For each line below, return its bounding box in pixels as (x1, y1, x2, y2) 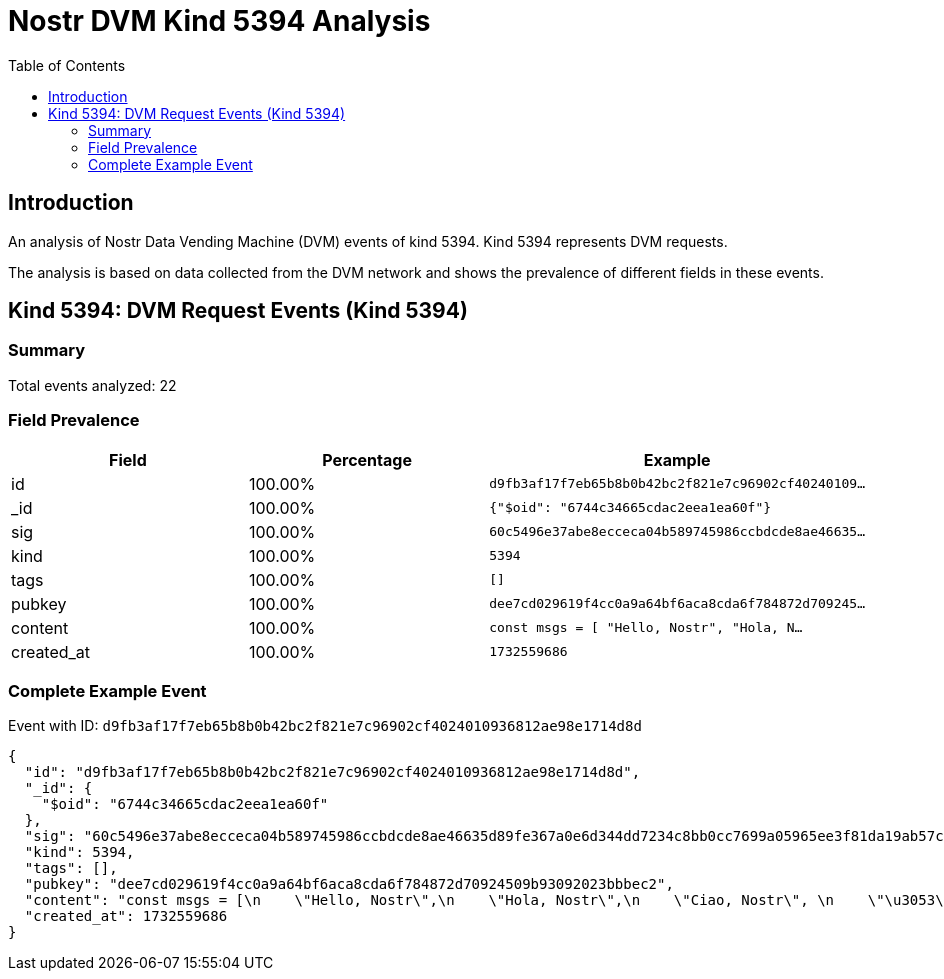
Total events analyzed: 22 (8, 376, 177, 394)
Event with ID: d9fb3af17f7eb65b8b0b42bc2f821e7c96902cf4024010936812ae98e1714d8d (8, 717, 642, 735)
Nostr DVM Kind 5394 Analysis (8, 4, 431, 38)
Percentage (322, 449, 412, 470)
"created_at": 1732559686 (24, 908, 228, 925)
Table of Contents (8, 56, 126, 74)
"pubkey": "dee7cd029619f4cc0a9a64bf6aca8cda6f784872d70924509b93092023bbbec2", (24, 876, 674, 893)
